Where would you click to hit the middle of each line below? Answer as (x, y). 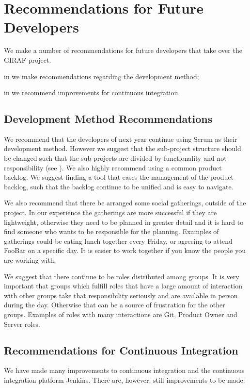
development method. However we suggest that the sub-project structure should (123, 148)
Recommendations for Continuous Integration (121, 350)
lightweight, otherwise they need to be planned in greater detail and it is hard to (124, 222)
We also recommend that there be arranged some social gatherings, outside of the (125, 203)
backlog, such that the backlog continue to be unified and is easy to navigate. (119, 186)
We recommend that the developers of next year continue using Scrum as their (121, 139)
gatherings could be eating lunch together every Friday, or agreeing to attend (118, 241)
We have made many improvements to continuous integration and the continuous (124, 370)
